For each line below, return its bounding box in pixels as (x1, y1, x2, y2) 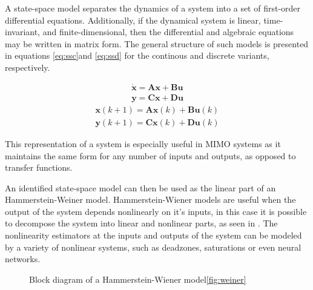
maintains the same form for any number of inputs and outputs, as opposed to (5, 149, 296, 162)
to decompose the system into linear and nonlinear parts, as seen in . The (5, 217, 278, 229)
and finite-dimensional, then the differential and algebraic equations (42, 25, 294, 38)
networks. (5, 252, 41, 265)
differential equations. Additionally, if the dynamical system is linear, (5, 13, 261, 26)
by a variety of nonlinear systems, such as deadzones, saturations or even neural (5, 240, 301, 253)
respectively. (5, 61, 50, 73)
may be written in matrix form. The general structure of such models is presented (5, 37, 309, 50)
